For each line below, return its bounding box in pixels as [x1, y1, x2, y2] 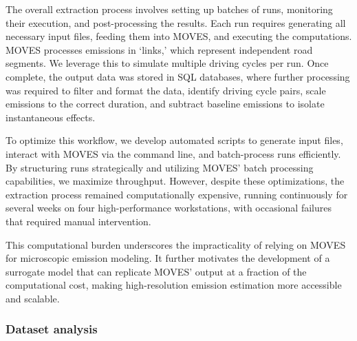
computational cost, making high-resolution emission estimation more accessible [6, 278, 342, 292]
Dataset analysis [6, 320, 98, 338]
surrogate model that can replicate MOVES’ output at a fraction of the [6, 264, 307, 278]
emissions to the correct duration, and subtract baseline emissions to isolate [6, 96, 325, 111]
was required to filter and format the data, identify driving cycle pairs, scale [6, 83, 326, 97]
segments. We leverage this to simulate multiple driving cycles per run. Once [6, 56, 329, 70]
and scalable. [6, 291, 60, 305]
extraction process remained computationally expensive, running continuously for [6, 187, 348, 201]
